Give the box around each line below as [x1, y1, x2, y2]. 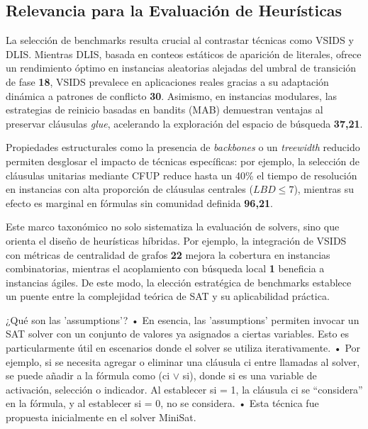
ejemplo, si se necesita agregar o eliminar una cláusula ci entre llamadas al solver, [6, 354, 360, 369]
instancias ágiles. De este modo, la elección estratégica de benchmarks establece [6, 274, 352, 289]
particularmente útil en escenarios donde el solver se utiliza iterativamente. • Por [6, 340, 361, 355]
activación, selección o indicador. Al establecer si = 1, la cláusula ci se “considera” [6, 381, 363, 396]
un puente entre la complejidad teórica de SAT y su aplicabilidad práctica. [6, 289, 330, 303]
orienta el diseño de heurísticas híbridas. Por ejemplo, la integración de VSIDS [6, 233, 347, 247]
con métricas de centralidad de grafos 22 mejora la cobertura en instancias [6, 247, 330, 262]
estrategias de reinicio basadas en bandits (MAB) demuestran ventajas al [6, 102, 323, 117]
